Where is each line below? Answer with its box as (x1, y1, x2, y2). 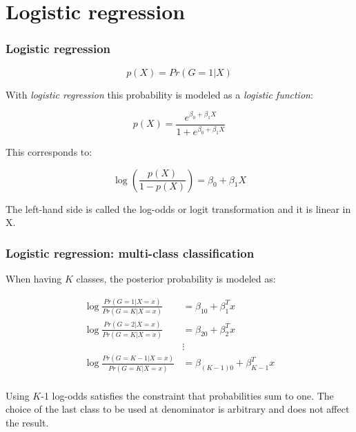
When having (6, 271, 62, 285)
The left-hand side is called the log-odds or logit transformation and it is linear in (6, 201, 351, 216)
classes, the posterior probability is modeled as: (76, 271, 276, 285)
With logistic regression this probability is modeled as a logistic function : (6, 87, 313, 101)
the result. (6, 415, 49, 429)
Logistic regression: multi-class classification (6, 244, 255, 261)
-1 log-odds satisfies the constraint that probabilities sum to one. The (41, 388, 334, 402)
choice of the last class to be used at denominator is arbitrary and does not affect (6, 402, 350, 416)
